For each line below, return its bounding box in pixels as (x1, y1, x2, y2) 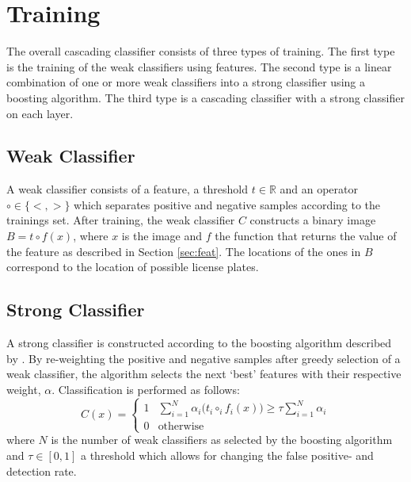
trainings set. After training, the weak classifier (6, 212, 235, 228)
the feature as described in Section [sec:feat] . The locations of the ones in (6, 243, 361, 259)
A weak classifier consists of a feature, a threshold (6, 181, 249, 197)
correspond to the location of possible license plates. (6, 258, 259, 275)
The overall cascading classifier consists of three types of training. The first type (6, 43, 395, 59)
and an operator (280, 181, 358, 197)
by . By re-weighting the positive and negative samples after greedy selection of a (6, 350, 401, 366)
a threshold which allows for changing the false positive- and (81, 446, 374, 463)
